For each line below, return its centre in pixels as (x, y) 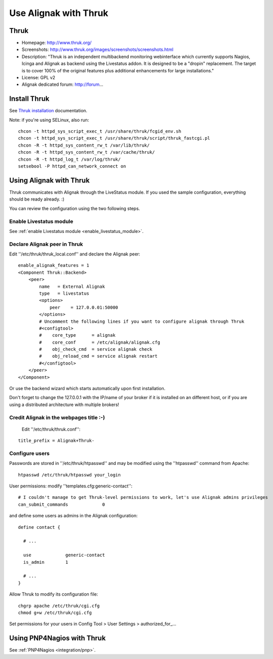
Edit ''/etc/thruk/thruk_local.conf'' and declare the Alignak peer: (75, 254)
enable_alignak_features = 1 (54, 265)
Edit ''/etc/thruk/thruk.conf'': (51, 429)
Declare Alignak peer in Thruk (46, 244)
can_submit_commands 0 (62, 504)
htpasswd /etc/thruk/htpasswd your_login (69, 475)
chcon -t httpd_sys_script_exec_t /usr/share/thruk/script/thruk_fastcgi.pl (114, 138)
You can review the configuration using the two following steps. (75, 208)
